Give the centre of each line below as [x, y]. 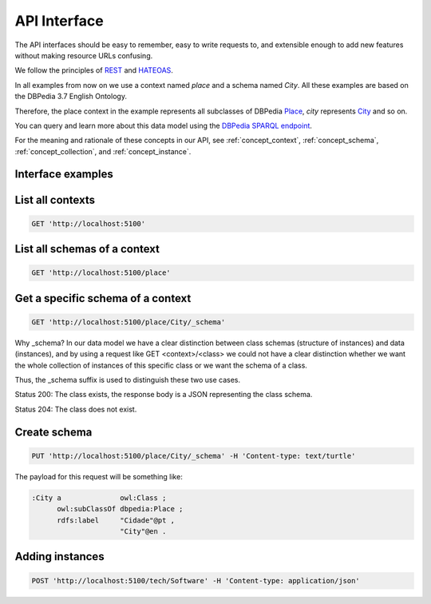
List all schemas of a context [87, 249]
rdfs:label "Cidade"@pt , [116, 520]
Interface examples [64, 175]
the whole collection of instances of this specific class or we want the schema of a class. [161, 365]
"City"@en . [143, 531]
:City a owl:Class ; [99, 498]
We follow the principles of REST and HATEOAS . [94, 70]
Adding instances [59, 556]
